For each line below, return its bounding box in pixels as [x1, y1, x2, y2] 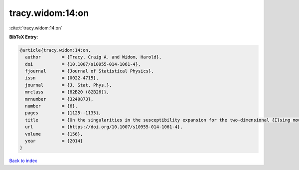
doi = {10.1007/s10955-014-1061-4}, [25, 61, 141, 67]
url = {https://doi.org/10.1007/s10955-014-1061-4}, [25, 124, 183, 130]
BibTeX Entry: [9, 34, 38, 40]
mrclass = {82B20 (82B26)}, [25, 89, 110, 95]
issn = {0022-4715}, [25, 75, 99, 81]
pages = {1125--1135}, [25, 110, 102, 116]
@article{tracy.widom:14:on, [19, 47, 91, 53]
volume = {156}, [25, 131, 83, 137]
